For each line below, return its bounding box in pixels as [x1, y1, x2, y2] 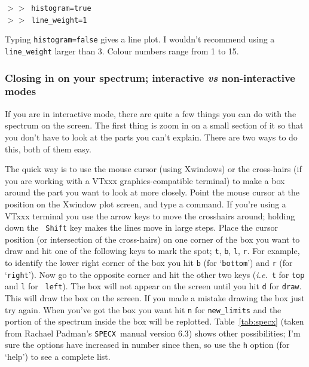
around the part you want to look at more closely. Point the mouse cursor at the [5, 186, 299, 198]
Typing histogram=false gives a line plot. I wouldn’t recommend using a [5, 33, 275, 45]
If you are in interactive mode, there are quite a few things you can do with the [5, 107, 296, 120]
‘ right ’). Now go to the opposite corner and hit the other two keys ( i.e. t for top [5, 268, 305, 280]
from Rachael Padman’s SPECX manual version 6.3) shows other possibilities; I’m [5, 326, 301, 339]
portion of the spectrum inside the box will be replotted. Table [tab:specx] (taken [5, 315, 304, 328]
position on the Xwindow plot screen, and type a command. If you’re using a [5, 197, 286, 210]
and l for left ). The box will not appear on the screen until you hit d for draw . [5, 280, 302, 292]
